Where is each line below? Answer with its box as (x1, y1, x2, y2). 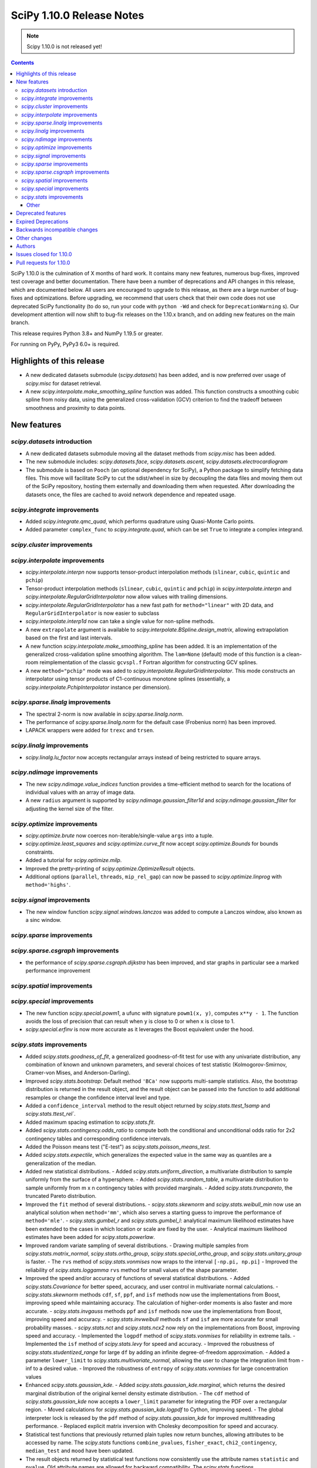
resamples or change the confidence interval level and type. (25, 1094, 171, 1101)
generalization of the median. (25, 1160, 97, 1167)
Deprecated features (16, 210, 66, 217)
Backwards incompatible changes (16, 226, 98, 233)
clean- (286, 651, 302, 658)
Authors (16, 243, 35, 250)
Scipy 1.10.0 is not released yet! (26, 43, 102, 50)
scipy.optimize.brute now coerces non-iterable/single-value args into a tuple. (25, 832, 214, 839)
